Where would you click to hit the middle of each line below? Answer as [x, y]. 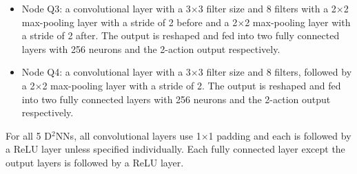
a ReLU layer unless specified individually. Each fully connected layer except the [175, 149]
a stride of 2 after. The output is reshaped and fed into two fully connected [181, 35]
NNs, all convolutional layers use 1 [128, 135]
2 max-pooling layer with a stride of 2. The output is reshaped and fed [192, 85]
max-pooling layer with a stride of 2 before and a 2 [130, 22]
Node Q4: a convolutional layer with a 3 [106, 72]
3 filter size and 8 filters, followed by [275, 72]
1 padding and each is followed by [280, 135]
